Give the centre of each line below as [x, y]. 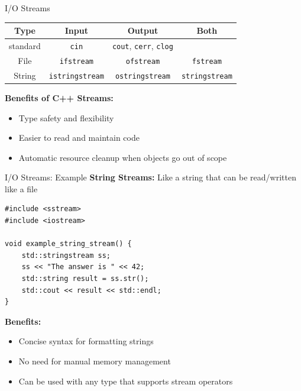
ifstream [76, 61]
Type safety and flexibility [66, 117]
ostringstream [143, 76]
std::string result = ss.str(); [85, 279]
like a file [21, 188]
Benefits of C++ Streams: [59, 97]
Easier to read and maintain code [79, 138]
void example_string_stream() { [68, 244]
